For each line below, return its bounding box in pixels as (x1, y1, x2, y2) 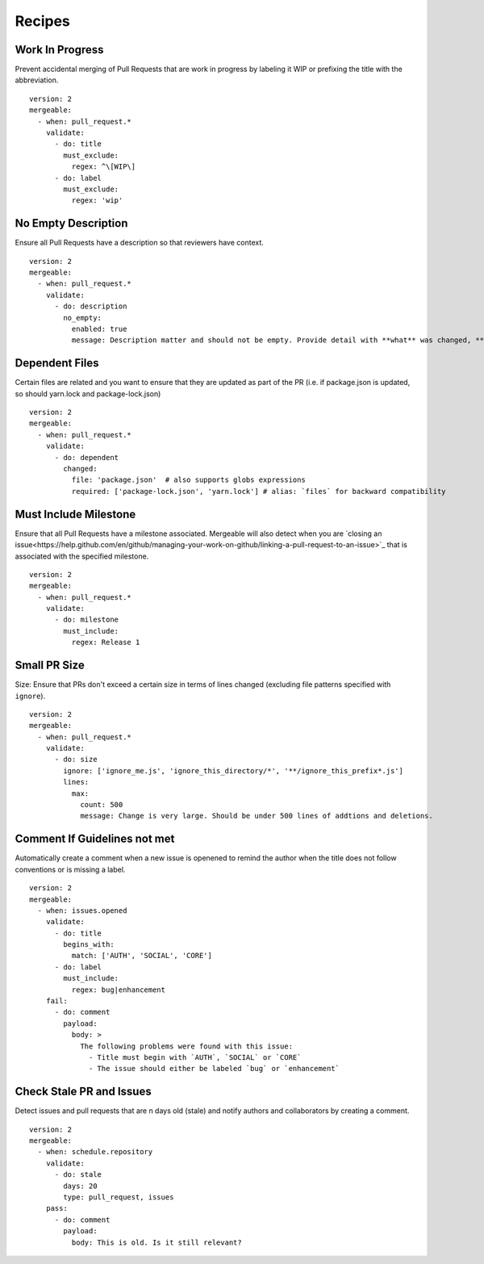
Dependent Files (15, 356, 99, 370)
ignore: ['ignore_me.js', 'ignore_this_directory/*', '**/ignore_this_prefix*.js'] (63, 766, 403, 775)
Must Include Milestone (15, 507, 136, 521)
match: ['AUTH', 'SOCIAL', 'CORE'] (71, 951, 213, 961)
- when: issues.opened (37, 906, 127, 915)
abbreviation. (15, 75, 59, 85)
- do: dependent (54, 453, 119, 462)
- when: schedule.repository (37, 1147, 153, 1157)
